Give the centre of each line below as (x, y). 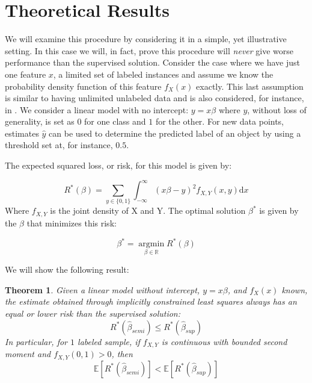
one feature (26, 74)
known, (295, 289)
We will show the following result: (67, 269)
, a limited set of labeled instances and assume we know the (163, 74)
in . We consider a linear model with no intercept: (97, 109)
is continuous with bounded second (224, 341)
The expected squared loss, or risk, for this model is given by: (118, 165)
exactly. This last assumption (250, 86)
